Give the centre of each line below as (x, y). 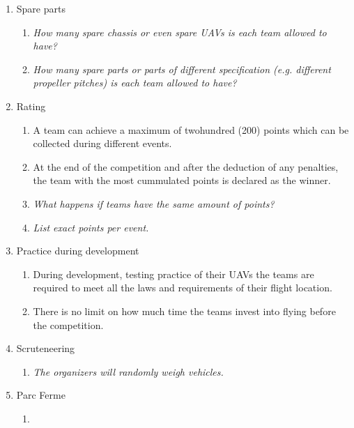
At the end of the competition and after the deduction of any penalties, (186, 166)
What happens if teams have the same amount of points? (154, 203)
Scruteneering (46, 348)
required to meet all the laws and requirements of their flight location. (183, 288)
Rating (31, 106)
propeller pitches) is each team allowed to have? (135, 83)
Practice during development (78, 251)
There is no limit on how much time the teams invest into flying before (184, 311)
